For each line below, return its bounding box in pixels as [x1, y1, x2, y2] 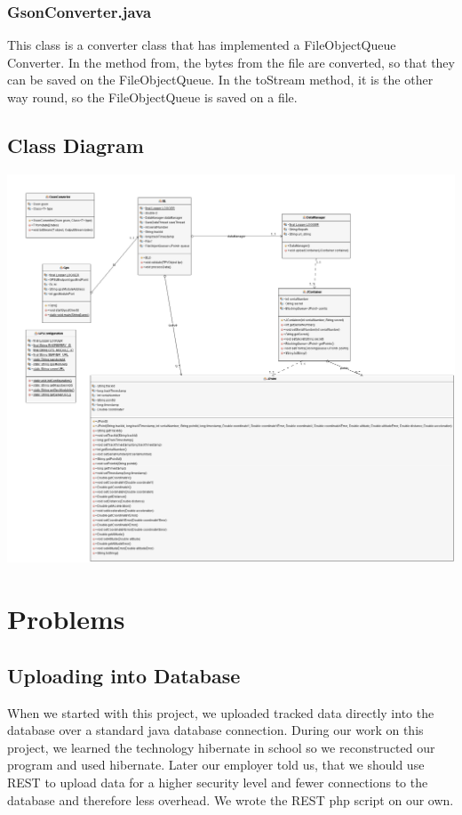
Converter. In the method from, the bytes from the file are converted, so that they [7, 52, 455, 71]
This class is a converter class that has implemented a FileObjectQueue [7, 36, 396, 54]
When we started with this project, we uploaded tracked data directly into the [7, 703, 434, 722]
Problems [7, 601, 125, 637]
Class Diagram [7, 131, 144, 158]
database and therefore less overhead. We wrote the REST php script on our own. [7, 790, 454, 809]
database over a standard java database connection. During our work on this [7, 721, 424, 739]
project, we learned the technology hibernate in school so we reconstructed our [7, 738, 435, 756]
